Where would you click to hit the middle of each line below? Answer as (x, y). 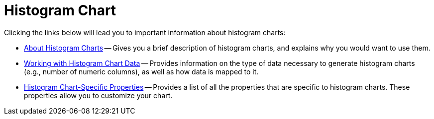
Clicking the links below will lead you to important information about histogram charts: (145, 32)
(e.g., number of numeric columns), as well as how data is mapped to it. (141, 71)
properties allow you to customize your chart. (98, 95)
